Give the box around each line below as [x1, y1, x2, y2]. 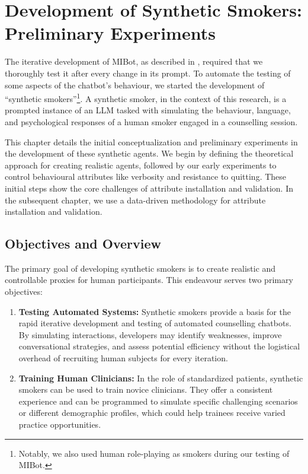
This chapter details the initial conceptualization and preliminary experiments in [5, 135, 298, 148]
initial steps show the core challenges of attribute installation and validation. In [5, 182, 293, 194]
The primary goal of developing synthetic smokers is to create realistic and [5, 262, 276, 274]
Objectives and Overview [5, 234, 162, 253]
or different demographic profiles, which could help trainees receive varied [18, 406, 285, 419]
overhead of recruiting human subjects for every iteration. [18, 352, 228, 364]
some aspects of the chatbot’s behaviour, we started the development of [5, 78, 265, 91]
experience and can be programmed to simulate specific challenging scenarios [18, 395, 298, 407]
